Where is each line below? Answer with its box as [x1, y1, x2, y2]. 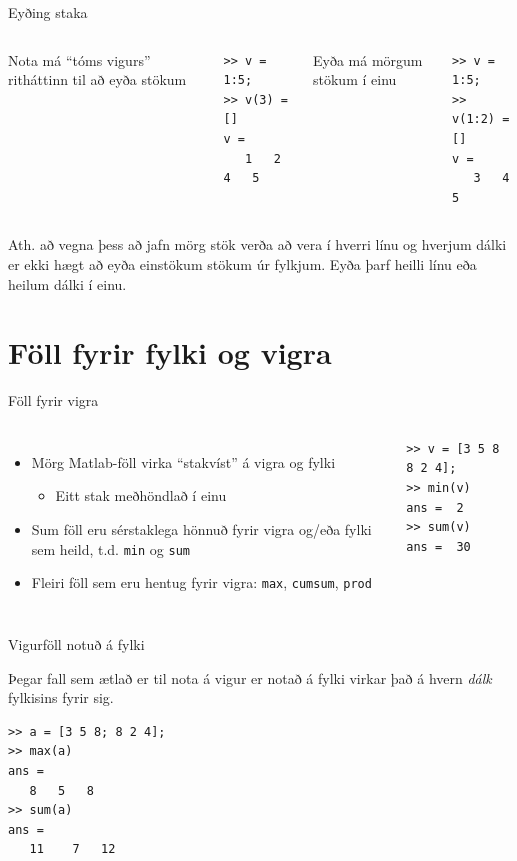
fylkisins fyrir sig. [8, 687, 114, 708]
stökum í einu [313, 69, 397, 90]
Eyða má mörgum [313, 49, 423, 70]
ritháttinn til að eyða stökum [8, 69, 187, 90]
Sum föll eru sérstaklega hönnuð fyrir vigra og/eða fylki [31, 519, 372, 540]
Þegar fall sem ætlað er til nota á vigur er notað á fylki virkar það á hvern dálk [8, 667, 492, 688]
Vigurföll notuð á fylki [8, 633, 145, 654]
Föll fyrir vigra [8, 390, 99, 411]
